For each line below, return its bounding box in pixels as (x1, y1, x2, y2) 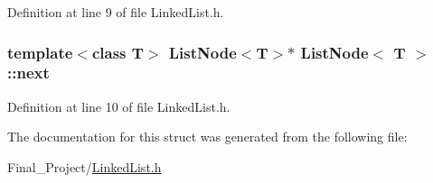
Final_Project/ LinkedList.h (7, 157, 162, 176)
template (7, 41, 73, 63)
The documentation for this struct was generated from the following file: (7, 127, 408, 146)
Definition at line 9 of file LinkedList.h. (7, 3, 224, 21)
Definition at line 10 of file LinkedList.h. (7, 96, 231, 115)
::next (7, 61, 50, 84)
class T (91, 41, 144, 63)
